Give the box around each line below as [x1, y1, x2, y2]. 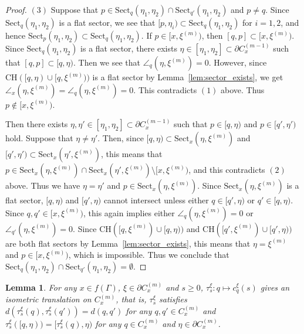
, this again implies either [83, 206, 175, 219]
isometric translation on [5, 293, 92, 305]
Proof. [5, 4, 27, 15]
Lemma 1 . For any [5, 281, 77, 293]
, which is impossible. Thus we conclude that [68, 248, 229, 261]
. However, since [208, 56, 267, 68]
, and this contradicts [188, 163, 265, 176]
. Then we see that [73, 56, 140, 68]
